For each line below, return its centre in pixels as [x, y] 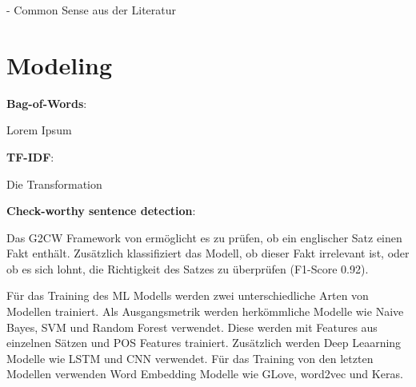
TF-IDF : [30, 156]
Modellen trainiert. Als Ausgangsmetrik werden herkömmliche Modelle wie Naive [205, 311]
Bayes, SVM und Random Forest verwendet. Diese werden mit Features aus [192, 327]
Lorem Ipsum [39, 130]
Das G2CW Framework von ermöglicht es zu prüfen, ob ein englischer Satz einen [204, 237]
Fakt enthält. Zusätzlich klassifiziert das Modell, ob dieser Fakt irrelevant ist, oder [208, 253]
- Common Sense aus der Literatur [92, 10]
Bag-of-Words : [47, 103]
